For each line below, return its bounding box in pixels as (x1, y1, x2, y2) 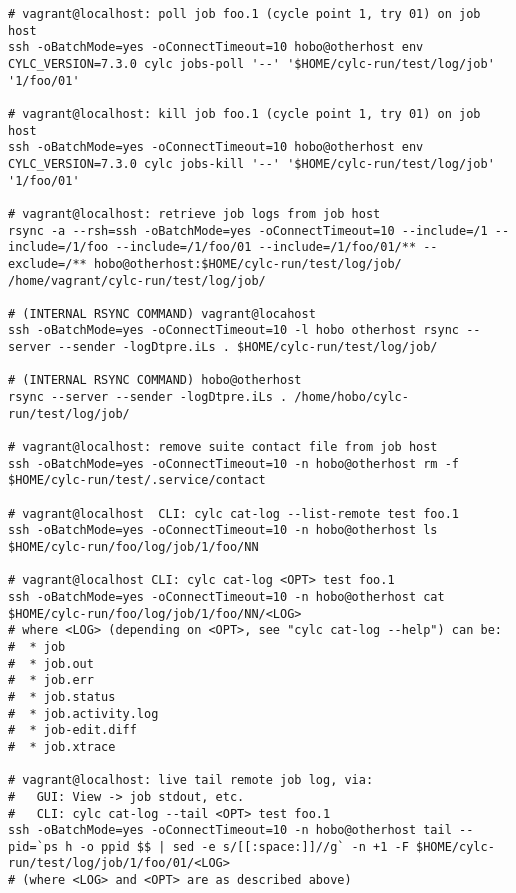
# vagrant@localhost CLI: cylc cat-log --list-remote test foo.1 (8, 506, 460, 521)
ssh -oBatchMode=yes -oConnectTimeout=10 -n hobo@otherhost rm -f (8, 456, 460, 471)
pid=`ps (8, 839, 59, 854)
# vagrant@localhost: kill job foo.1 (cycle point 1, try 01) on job (8, 106, 481, 121)
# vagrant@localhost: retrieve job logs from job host (8, 206, 381, 221)
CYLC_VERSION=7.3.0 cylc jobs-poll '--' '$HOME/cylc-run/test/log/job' (8, 56, 495, 71)
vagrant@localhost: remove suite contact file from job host (22, 440, 438, 455)
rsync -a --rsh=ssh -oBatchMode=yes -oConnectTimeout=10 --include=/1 (8, 223, 488, 238)
